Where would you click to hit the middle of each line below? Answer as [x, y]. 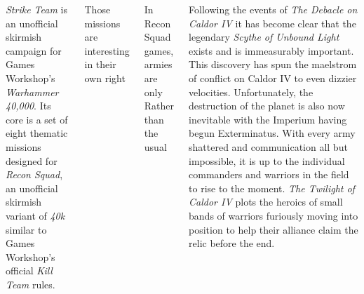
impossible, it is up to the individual [267, 160]
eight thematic [37, 133]
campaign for [34, 50]
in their [100, 64]
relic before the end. [232, 243]
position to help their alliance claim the [274, 229]
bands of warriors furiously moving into [274, 215]
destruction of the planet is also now [267, 106]
